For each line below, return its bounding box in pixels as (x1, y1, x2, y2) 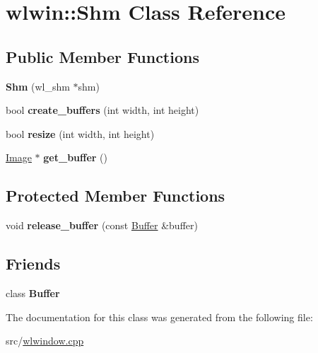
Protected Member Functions (6, 185, 225, 207)
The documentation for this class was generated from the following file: (6, 309, 313, 324)
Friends (6, 253, 61, 274)
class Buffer (6, 285, 60, 300)
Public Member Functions (6, 45, 199, 67)
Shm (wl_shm (6, 79, 70, 93)
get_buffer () (43, 150, 107, 165)
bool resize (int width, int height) (6, 126, 155, 141)
